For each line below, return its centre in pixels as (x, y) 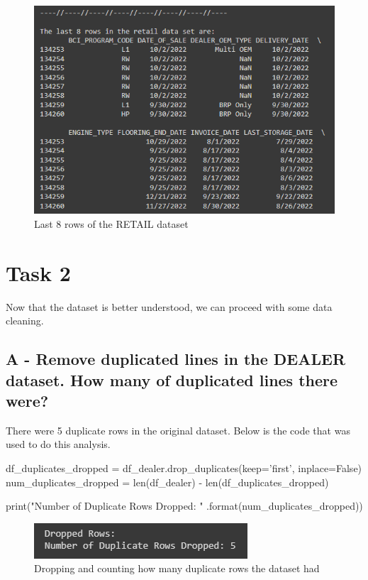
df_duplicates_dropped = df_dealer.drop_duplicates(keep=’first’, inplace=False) (184, 468)
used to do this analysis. (58, 444)
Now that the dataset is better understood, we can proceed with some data (169, 306)
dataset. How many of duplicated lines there (172, 379)
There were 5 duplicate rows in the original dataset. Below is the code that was (178, 430)
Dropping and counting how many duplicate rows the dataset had (177, 568)
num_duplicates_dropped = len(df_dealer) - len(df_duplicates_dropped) (167, 482)
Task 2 (38, 272)
